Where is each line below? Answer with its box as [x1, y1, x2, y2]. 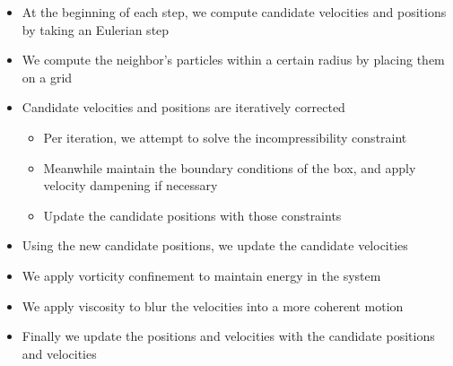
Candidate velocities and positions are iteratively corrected [22, 98, 345, 117]
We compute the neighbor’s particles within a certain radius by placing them [22, 50, 445, 69]
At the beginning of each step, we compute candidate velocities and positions [22, 3, 447, 21]
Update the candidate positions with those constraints [43, 205, 342, 224]
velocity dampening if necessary [43, 176, 218, 195]
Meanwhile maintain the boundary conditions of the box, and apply [43, 158, 416, 177]
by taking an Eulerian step [22, 20, 170, 39]
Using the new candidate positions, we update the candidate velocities [22, 236, 408, 255]
